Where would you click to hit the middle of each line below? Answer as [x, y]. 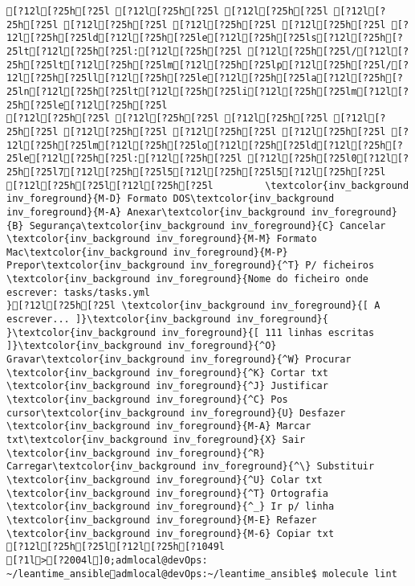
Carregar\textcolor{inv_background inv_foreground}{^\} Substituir [191, 467]
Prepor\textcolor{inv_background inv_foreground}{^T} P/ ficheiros [191, 266]
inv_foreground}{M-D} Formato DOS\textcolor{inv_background [171, 199]
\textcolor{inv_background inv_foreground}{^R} [136, 453]
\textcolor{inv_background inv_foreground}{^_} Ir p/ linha [171, 507]
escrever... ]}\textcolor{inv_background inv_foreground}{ [167, 320]
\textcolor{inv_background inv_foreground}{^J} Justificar [167, 386]
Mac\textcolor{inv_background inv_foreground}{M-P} [147, 252]
